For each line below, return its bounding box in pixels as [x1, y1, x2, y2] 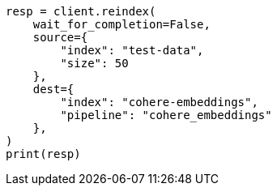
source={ [32, 31, 88, 44]
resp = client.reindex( [6, 5, 156, 18]
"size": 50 [60, 57, 129, 70]
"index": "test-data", [60, 44, 204, 57]
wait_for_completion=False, [32, 18, 211, 31]
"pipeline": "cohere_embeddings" [60, 109, 272, 122]
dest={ [32, 83, 75, 96]
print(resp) [6, 147, 81, 160]
